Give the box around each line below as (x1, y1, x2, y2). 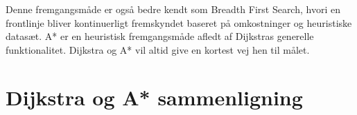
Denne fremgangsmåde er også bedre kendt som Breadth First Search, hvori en (6, 2, 340, 16)
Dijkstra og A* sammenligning (6, 83, 303, 111)
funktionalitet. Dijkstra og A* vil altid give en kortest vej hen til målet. (6, 42, 310, 56)
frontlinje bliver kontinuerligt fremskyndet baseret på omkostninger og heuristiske (6, 15, 352, 30)
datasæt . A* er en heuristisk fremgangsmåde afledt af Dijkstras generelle (6, 29, 314, 43)
